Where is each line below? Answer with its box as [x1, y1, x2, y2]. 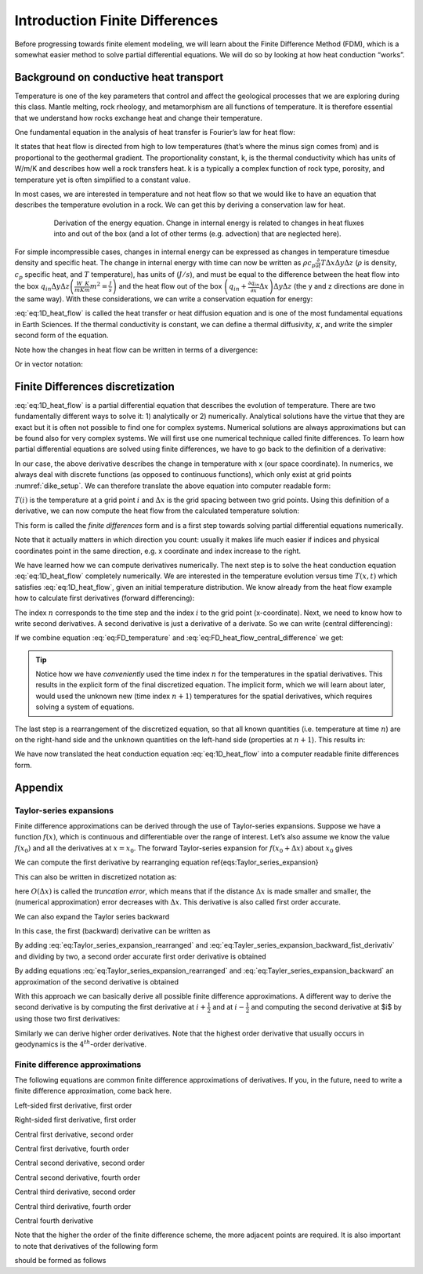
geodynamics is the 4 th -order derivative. [14, 1039, 147, 1049]
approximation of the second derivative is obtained [14, 977, 179, 986]
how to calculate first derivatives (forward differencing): [14, 593, 195, 603]
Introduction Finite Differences [14, 12, 219, 29]
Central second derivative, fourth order [14, 1173, 141, 1182]
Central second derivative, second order [14, 1158, 145, 1168]
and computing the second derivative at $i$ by [251, 1003, 403, 1012]
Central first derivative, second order [14, 1130, 134, 1139]
